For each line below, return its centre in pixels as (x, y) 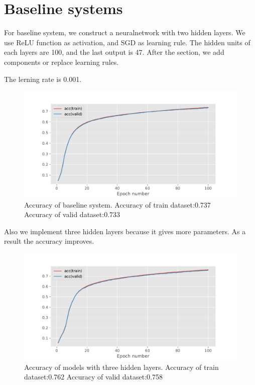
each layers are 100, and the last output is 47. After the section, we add (114, 52)
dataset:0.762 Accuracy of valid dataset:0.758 (93, 377)
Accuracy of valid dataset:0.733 (72, 214)
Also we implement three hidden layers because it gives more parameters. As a (125, 231)
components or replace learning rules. (61, 62)
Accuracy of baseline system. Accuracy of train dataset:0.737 (117, 204)
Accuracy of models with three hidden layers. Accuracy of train (121, 367)
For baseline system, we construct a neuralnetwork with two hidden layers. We (125, 32)
